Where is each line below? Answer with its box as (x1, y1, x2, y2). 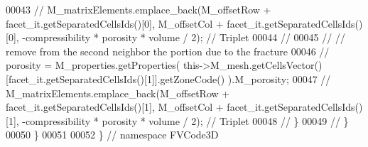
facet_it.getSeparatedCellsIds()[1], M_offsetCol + (6, 99, 224, 114)
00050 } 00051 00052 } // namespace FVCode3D (6, 127, 219, 142)
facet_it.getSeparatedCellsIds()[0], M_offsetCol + (6, 16, 224, 31)
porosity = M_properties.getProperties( (6, 58, 180, 72)
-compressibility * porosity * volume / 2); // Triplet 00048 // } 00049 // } (22, 113, 349, 128)
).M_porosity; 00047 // (227, 71, 331, 86)
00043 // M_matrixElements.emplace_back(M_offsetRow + (6, 2, 271, 16)
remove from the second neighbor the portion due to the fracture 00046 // (6, 43, 330, 58)
